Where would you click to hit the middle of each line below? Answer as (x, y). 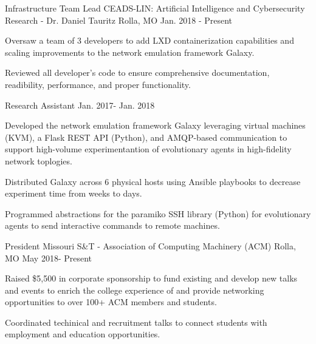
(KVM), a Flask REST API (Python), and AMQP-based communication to (146, 137)
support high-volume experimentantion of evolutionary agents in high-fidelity (148, 149)
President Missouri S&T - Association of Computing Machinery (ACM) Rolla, (150, 245)
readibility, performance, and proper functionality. (98, 84)
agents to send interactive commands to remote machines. (112, 225)
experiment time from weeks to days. (74, 193)
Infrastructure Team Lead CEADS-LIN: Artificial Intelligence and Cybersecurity (155, 8)
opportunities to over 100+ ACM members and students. (111, 302)
